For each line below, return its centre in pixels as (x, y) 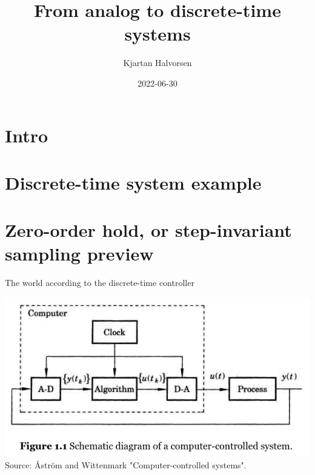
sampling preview (79, 254)
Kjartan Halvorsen (157, 63)
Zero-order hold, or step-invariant (148, 230)
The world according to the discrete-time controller (100, 283)
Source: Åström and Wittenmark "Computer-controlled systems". (126, 464)
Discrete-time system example (133, 182)
